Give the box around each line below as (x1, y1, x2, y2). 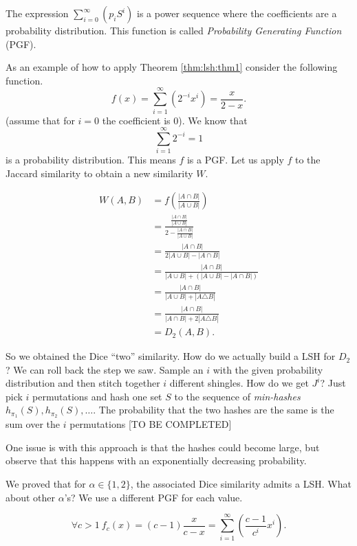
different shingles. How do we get (169, 376, 309, 390)
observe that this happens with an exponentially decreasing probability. (6, 453, 307, 468)
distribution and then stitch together (6, 376, 160, 390)
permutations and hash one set (32, 389, 162, 403)
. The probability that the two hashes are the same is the (93, 402, 334, 417)
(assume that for (6, 113, 75, 127)
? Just (320, 376, 346, 390)
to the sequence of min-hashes (174, 389, 301, 403)
